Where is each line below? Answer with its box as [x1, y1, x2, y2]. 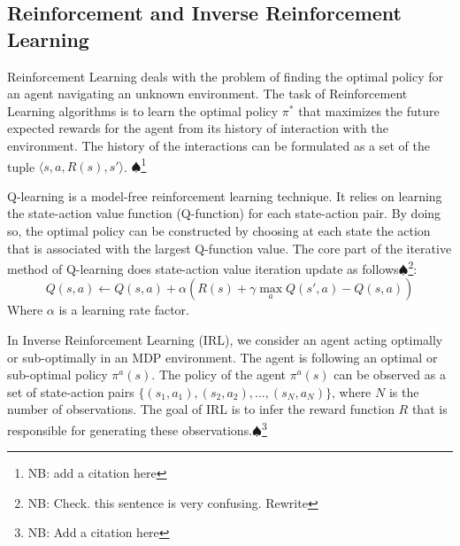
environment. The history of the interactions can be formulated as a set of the [7, 136, 431, 154]
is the [388, 382, 419, 401]
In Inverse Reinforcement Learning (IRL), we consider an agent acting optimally [7, 331, 443, 349]
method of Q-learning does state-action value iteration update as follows [7, 259, 399, 277]
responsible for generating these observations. [7, 420, 253, 439]
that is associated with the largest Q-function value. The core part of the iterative [7, 238, 452, 257]
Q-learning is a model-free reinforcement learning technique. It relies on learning [7, 186, 442, 205]
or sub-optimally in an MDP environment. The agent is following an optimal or [7, 347, 438, 366]
